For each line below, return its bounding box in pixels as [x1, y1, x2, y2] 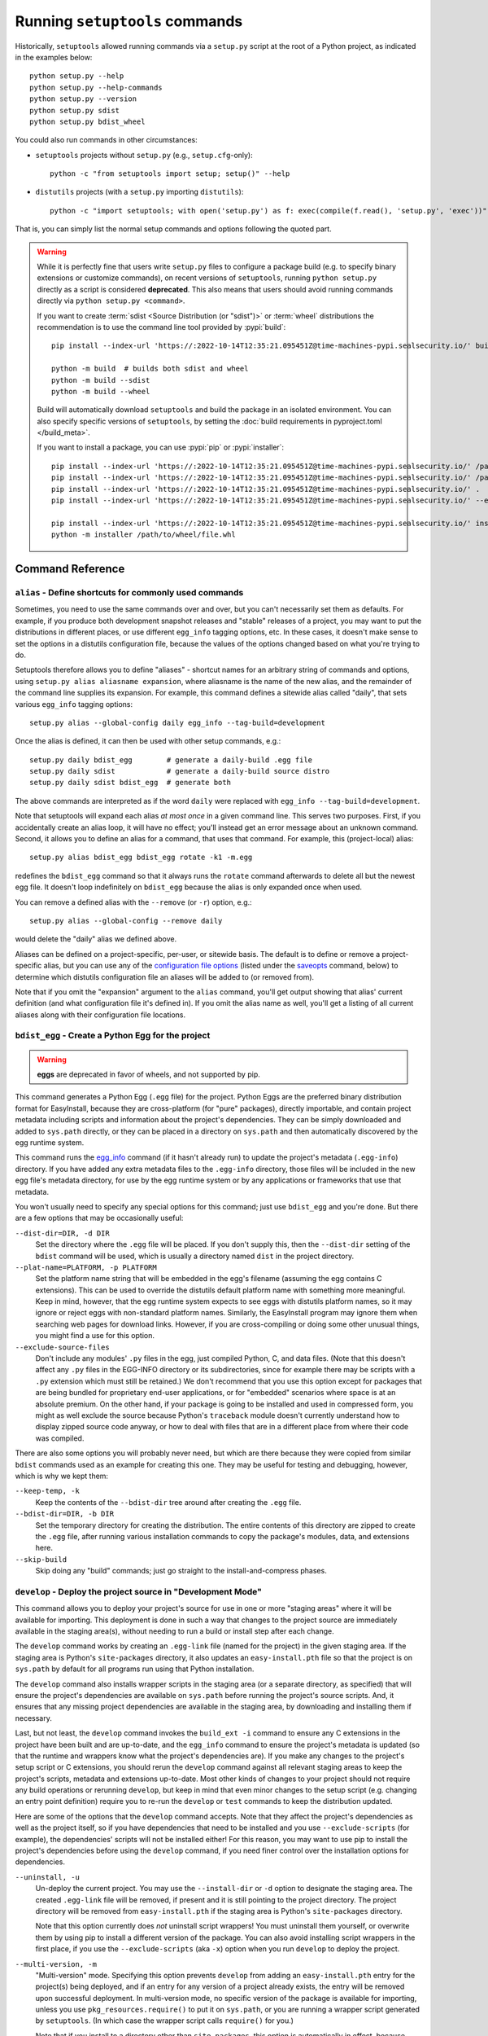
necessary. [15, 1713, 53, 1722]
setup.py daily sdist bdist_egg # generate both [29, 778, 232, 788]
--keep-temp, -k [15, 1486, 81, 1496]
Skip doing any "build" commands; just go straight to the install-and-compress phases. [35, 1566, 327, 1576]
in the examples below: [15, 52, 93, 62]
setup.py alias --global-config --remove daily [29, 916, 223, 925]
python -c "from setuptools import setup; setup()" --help [50, 169, 290, 178]
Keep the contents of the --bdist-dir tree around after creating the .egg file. [35, 1497, 302, 1507]
